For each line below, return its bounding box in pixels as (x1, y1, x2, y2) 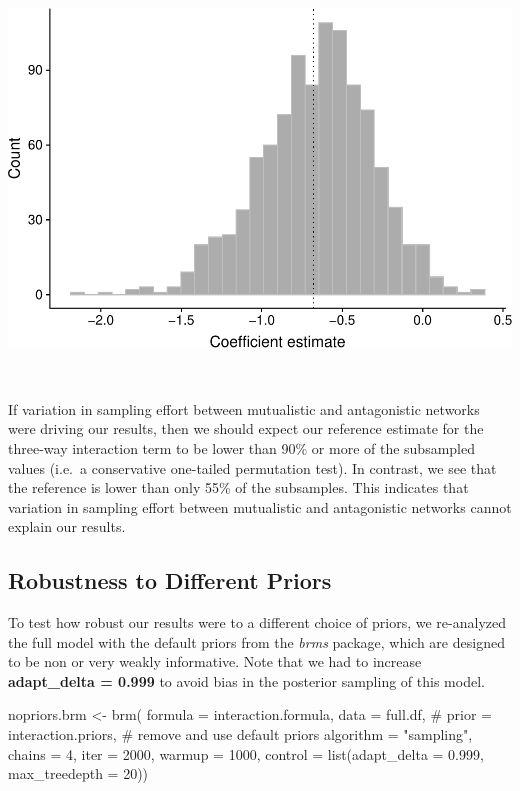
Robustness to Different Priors (8, 565, 332, 596)
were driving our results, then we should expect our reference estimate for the (8, 418, 484, 439)
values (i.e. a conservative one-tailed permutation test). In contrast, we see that (8, 457, 497, 478)
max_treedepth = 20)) (8, 763, 149, 784)
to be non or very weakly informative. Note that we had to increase (8, 651, 422, 672)
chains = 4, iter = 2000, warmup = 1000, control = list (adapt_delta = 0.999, (8, 743, 484, 764)
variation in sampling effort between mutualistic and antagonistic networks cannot (8, 496, 512, 517)
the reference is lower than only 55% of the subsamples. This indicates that (8, 477, 469, 498)
